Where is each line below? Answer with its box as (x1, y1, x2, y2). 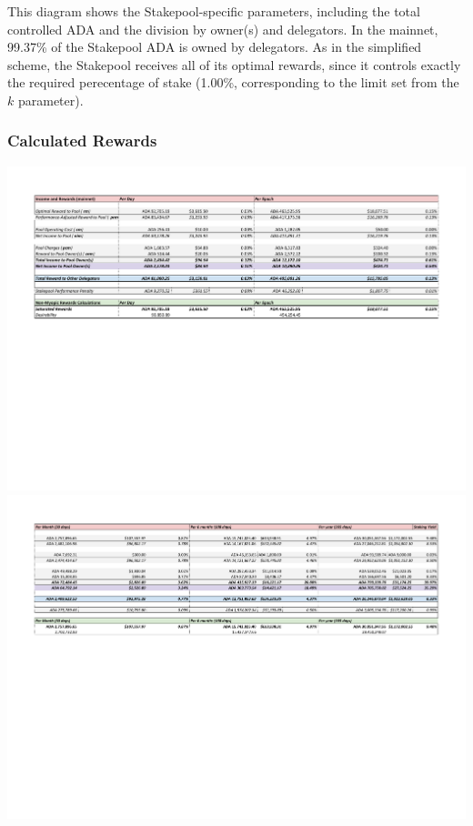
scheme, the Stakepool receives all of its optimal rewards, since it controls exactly (7, 55, 461, 74)
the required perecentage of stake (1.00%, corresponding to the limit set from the (7, 73, 459, 92)
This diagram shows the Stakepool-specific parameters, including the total (7, 2, 420, 20)
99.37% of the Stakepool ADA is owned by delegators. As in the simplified (7, 37, 422, 56)
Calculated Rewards (7, 129, 157, 152)
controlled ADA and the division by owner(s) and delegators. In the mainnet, (7, 19, 438, 38)
